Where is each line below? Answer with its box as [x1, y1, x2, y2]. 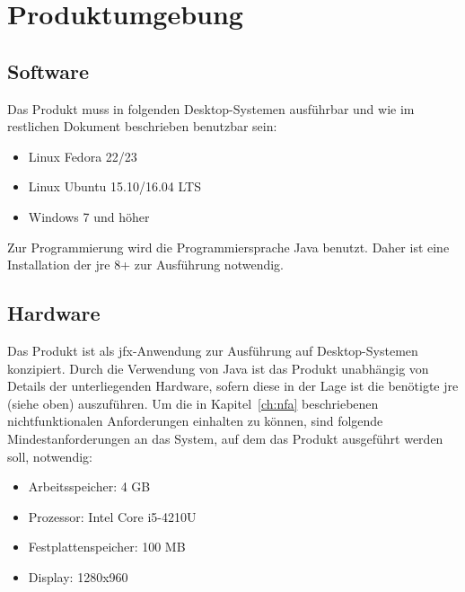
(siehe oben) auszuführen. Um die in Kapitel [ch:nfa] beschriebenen [7, 393, 379, 412]
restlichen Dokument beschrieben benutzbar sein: [7, 117, 277, 136]
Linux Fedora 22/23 [28, 146, 137, 165]
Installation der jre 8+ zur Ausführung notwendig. [7, 255, 284, 274]
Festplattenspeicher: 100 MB [28, 537, 186, 556]
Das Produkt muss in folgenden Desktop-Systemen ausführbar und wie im [7, 99, 415, 118]
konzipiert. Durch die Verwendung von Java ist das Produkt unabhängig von [7, 358, 429, 377]
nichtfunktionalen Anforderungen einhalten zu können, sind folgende [7, 411, 383, 430]
